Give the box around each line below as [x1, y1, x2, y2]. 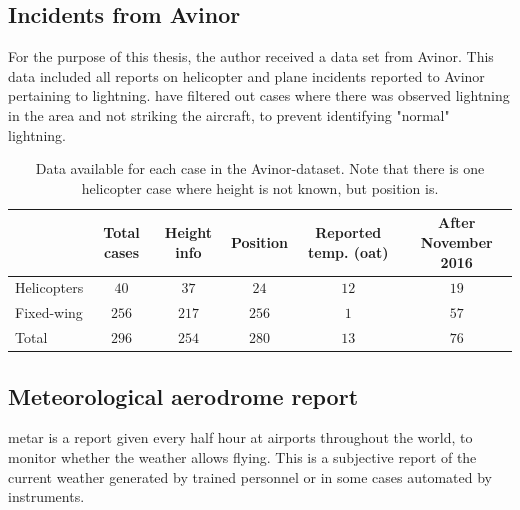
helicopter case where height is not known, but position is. [81, 177, 439, 198]
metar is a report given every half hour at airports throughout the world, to [8, 427, 473, 448]
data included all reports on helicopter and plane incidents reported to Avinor [8, 65, 485, 86]
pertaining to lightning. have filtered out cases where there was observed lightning [8, 85, 510, 106]
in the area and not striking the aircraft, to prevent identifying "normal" [8, 104, 450, 125]
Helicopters [15, 277, 84, 298]
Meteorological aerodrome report [8, 380, 359, 411]
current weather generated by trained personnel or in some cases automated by [8, 466, 492, 487]
